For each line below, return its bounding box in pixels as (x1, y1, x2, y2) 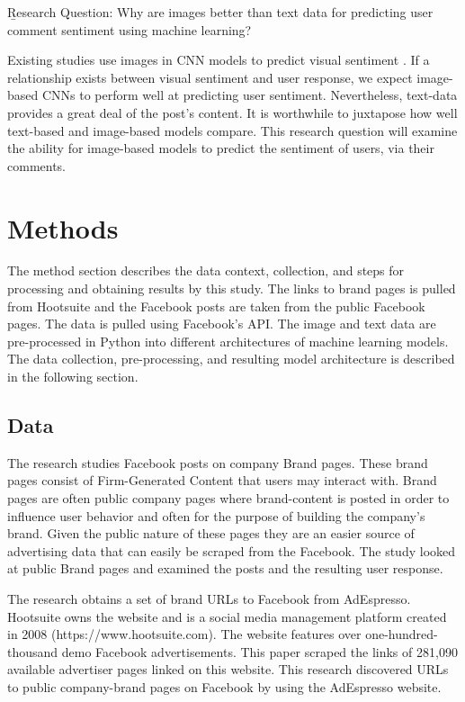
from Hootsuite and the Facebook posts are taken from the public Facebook (7, 296, 425, 315)
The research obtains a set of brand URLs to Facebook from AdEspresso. (7, 589, 411, 607)
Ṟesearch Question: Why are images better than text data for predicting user (7, 3, 434, 21)
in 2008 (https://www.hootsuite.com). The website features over (7, 625, 362, 643)
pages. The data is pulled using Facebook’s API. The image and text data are (7, 314, 436, 333)
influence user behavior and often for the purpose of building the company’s (7, 506, 425, 525)
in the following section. (7, 367, 139, 386)
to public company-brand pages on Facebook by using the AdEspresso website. (7, 677, 442, 696)
